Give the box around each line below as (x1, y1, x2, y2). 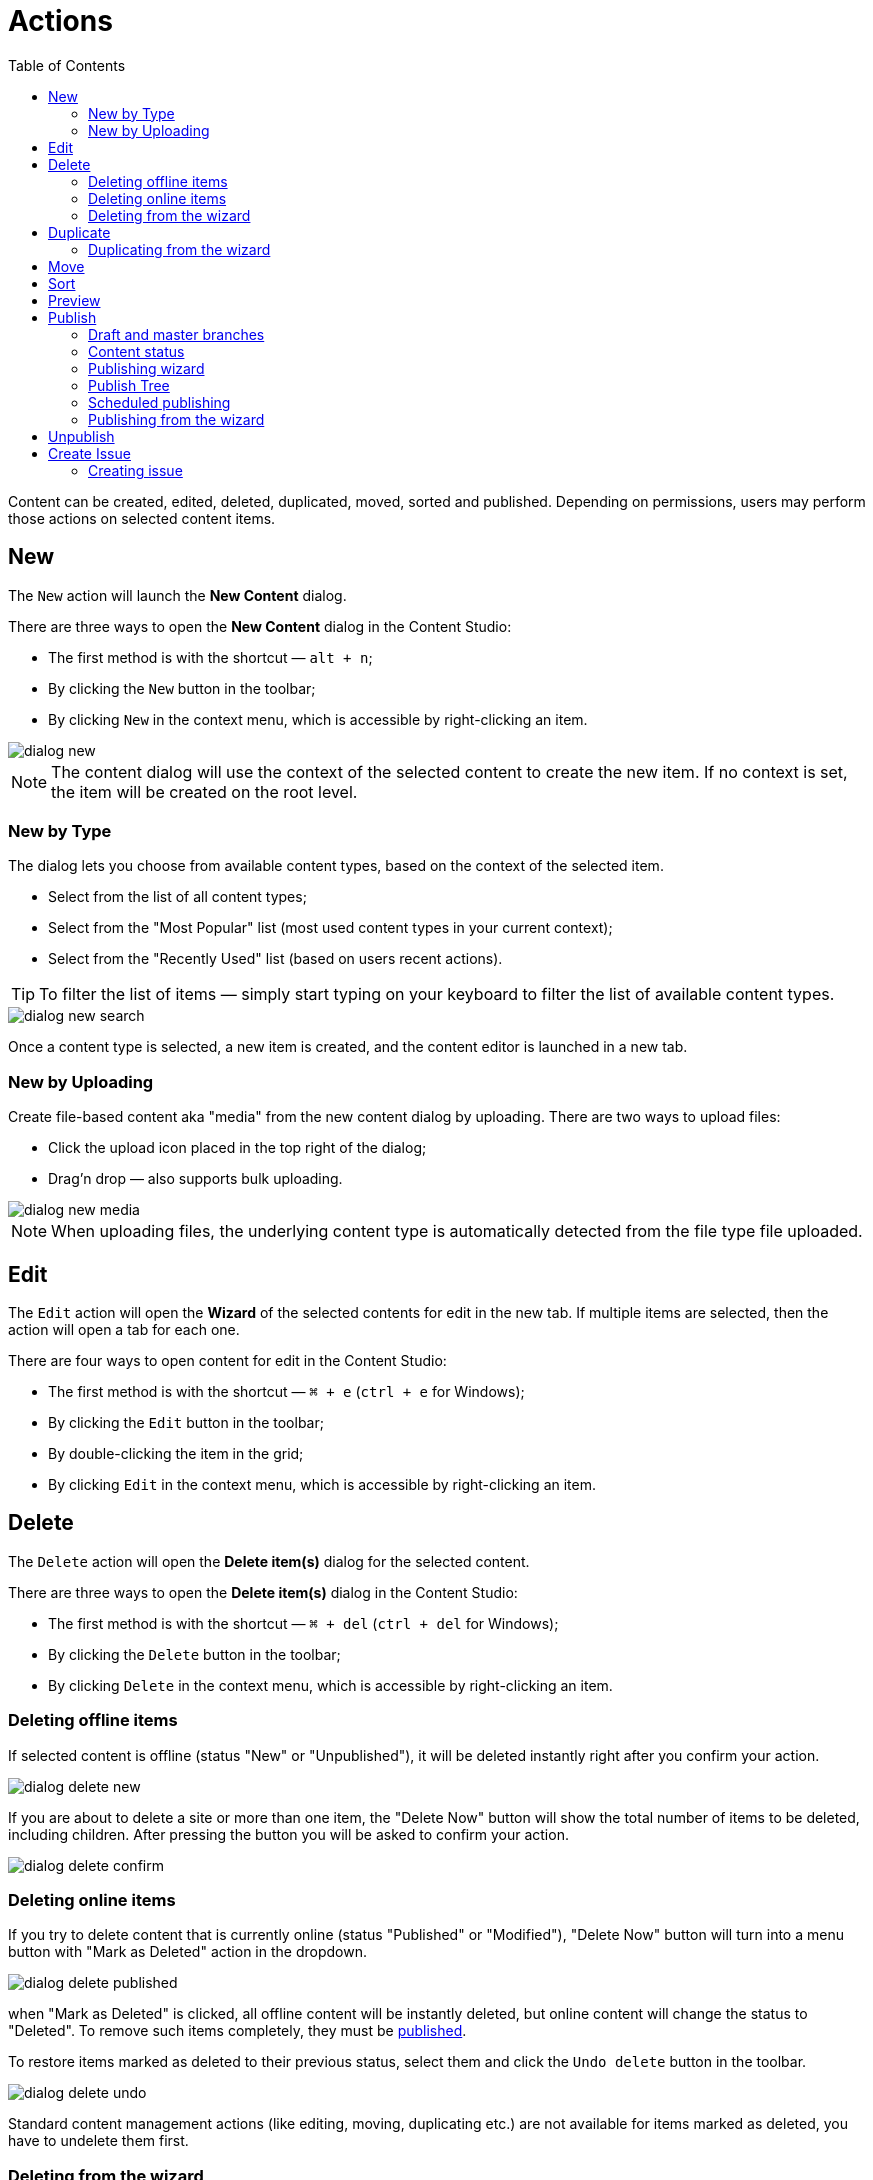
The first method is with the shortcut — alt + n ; (48, 648, 373, 666)
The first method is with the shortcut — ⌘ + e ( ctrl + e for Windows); (48, 1382, 525, 1400)
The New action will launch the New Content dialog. (8, 586, 347, 604)
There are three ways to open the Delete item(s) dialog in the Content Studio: (8, 1583, 518, 1601)
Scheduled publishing (88, 393, 231, 411)
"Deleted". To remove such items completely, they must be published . (8, 2022, 467, 2040)
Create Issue (48, 444, 131, 462)
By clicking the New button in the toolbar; (48, 679, 316, 697)
